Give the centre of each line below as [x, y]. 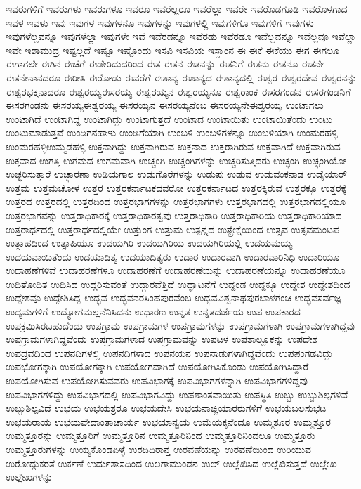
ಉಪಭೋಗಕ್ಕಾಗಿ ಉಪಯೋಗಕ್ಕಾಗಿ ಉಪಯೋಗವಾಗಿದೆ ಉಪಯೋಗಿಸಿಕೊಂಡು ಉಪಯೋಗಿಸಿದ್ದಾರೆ [157, 366]
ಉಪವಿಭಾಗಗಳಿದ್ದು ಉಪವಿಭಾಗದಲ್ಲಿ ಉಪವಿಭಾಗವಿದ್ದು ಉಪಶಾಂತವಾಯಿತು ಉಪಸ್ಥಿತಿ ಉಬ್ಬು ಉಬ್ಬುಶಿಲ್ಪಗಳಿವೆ [177, 394]
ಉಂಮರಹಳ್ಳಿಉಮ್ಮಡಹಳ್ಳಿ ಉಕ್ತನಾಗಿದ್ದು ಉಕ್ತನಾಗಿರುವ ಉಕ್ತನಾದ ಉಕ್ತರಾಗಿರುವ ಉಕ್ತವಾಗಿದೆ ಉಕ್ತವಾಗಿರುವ [173, 146]
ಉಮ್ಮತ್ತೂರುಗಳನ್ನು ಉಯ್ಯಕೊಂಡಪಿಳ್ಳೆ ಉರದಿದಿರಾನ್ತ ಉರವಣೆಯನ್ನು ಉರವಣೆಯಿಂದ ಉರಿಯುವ [159, 449]
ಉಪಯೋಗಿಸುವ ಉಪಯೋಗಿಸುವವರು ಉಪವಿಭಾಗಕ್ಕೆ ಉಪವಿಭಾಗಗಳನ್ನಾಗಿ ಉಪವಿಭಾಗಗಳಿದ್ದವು [157, 380]
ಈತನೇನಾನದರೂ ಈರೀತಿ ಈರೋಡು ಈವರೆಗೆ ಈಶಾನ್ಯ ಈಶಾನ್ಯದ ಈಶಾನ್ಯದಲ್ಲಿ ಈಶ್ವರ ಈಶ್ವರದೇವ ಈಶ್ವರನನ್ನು [182, 77]
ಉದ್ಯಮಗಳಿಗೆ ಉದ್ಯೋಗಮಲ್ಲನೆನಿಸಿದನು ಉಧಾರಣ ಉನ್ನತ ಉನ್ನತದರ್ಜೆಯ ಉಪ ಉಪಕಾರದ [153, 312]
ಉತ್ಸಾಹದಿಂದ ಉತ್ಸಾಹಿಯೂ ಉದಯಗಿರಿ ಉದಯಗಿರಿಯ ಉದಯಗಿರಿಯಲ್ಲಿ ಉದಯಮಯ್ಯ [149, 243]
